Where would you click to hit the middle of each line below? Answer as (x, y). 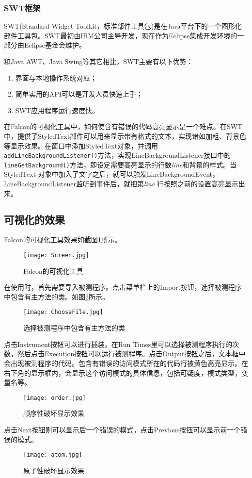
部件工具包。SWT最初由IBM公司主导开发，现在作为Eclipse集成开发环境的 (121, 35)
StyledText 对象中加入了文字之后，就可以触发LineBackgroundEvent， (111, 174)
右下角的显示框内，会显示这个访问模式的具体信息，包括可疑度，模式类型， (123, 372)
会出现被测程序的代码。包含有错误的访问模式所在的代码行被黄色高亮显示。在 (126, 363)
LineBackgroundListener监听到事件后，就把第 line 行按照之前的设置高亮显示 (121, 184)
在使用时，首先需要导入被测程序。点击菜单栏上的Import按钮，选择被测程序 (123, 287)
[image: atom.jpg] (53, 455)
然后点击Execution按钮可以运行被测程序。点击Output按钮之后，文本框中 (131, 354)
